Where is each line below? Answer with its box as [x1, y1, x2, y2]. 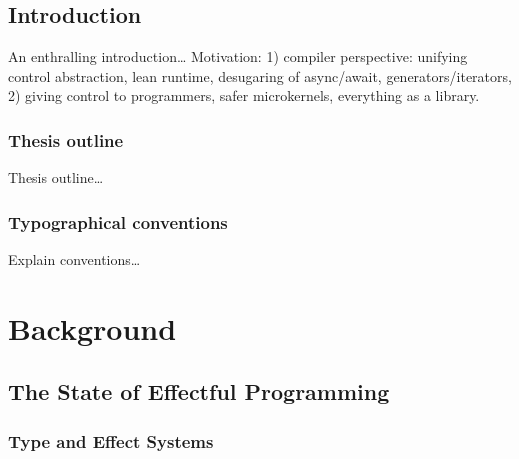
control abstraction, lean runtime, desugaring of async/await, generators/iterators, [8, 65, 512, 86]
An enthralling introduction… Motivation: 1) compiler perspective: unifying [8, 46, 468, 67]
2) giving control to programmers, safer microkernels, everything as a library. [8, 85, 480, 106]
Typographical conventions [8, 209, 228, 234]
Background [8, 307, 177, 348]
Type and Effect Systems [8, 428, 214, 453]
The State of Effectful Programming [8, 376, 390, 407]
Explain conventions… [8, 249, 141, 270]
